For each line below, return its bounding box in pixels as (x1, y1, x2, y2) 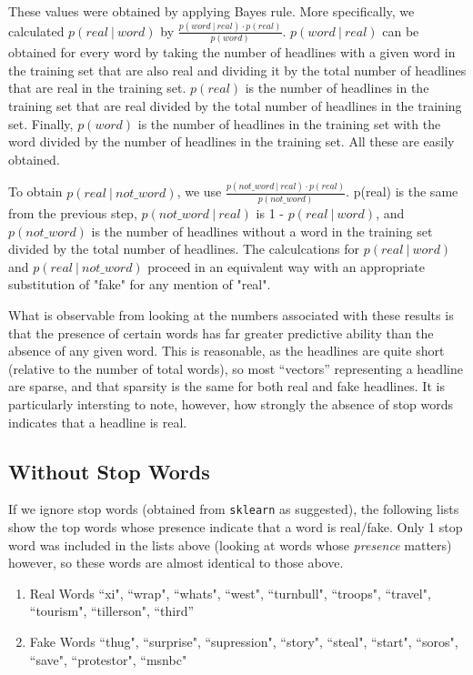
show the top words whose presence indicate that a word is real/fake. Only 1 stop (8, 517, 463, 536)
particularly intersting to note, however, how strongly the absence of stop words (8, 394, 454, 413)
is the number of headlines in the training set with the (137, 114, 441, 133)
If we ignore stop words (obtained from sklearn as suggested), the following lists (8, 499, 459, 519)
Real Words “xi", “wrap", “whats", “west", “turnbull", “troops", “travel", (29, 583, 431, 602)
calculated (8, 21, 65, 40)
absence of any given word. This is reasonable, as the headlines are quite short (8, 341, 445, 360)
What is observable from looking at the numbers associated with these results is (8, 305, 454, 324)
